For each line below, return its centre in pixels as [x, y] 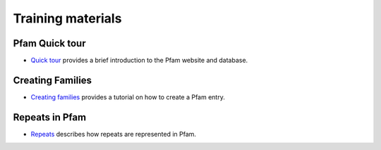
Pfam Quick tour [49, 43]
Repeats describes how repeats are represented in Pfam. [114, 134]
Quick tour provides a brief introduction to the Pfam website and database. [139, 61]
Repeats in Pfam [50, 117]
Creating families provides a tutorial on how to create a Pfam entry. [128, 97]
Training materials [67, 18]
